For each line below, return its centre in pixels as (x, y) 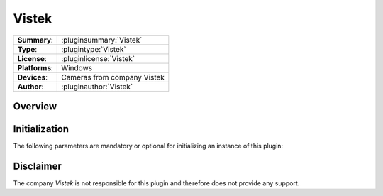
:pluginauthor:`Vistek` (97, 87)
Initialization (41, 129)
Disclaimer (37, 166)
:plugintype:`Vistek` (94, 49)
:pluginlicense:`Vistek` (98, 58)
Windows (77, 67)
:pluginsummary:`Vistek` (102, 40)
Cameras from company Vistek (113, 77)
